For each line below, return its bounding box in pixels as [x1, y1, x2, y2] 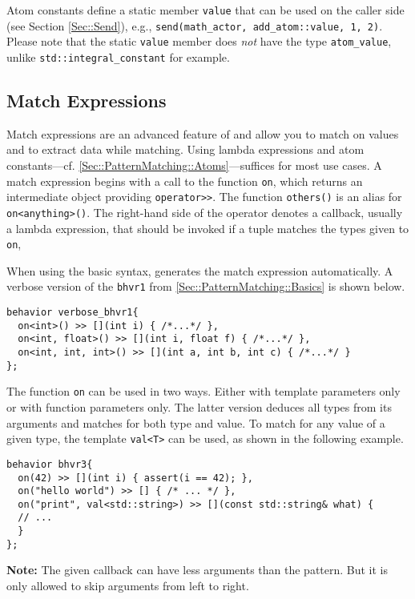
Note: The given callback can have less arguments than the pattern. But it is [6, 561, 389, 578]
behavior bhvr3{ [6, 458, 93, 470]
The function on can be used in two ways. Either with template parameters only [6, 383, 401, 400]
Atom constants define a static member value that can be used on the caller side [6, 2, 405, 18]
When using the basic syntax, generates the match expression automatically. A [6, 262, 393, 279]
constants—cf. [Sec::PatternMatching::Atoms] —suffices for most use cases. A [6, 157, 382, 174]
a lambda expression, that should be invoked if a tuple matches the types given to [6, 219, 409, 236]
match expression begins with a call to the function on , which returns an [6, 172, 363, 189]
